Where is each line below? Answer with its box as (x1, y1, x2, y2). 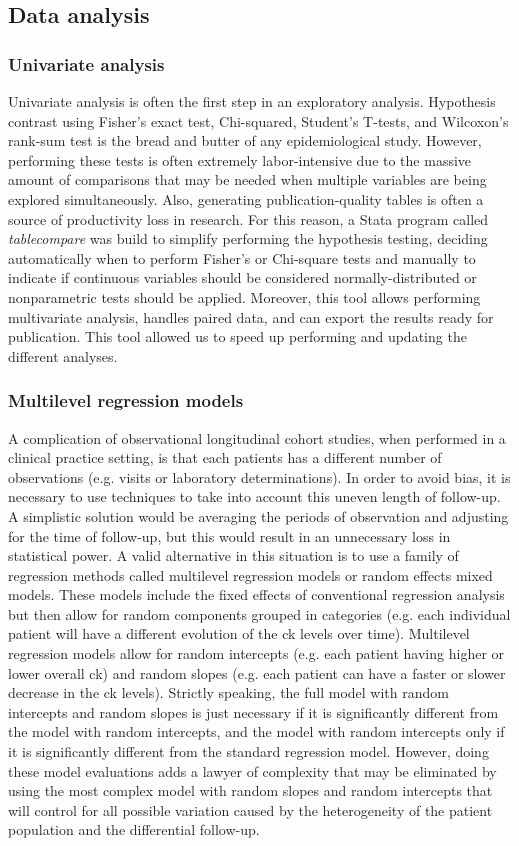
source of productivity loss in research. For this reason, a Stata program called (8, 208, 489, 229)
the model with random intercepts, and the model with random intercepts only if (8, 721, 505, 742)
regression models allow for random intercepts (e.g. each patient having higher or (8, 643, 505, 664)
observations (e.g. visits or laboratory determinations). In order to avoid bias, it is (8, 466, 511, 487)
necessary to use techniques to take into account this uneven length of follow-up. (8, 486, 501, 507)
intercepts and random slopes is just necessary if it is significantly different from (8, 701, 499, 722)
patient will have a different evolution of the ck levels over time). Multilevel (8, 623, 470, 644)
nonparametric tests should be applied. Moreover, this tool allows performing (8, 286, 481, 307)
